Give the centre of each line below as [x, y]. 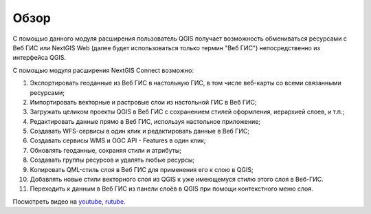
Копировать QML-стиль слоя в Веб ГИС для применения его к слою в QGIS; [142, 169]
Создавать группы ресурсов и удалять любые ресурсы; [112, 160]
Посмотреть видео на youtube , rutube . [69, 201]
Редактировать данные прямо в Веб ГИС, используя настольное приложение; [145, 121]
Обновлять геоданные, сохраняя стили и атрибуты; [106, 150]
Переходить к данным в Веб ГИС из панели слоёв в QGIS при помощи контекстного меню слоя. [171, 189]
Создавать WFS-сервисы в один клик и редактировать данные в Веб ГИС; [140, 131]
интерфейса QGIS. [40, 58]
